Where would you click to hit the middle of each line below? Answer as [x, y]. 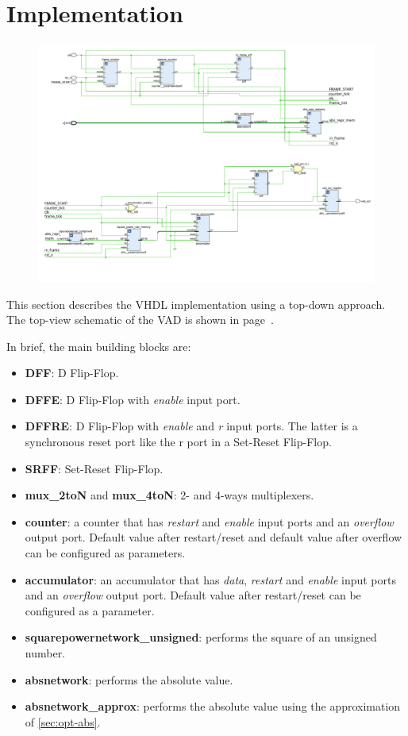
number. [45, 653]
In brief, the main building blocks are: [99, 346]
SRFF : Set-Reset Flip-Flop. [94, 468]
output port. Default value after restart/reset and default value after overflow [214, 537]
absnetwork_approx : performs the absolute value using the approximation [213, 706]
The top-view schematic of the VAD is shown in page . [140, 320]
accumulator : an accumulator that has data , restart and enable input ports [210, 579]
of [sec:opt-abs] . [63, 721]
